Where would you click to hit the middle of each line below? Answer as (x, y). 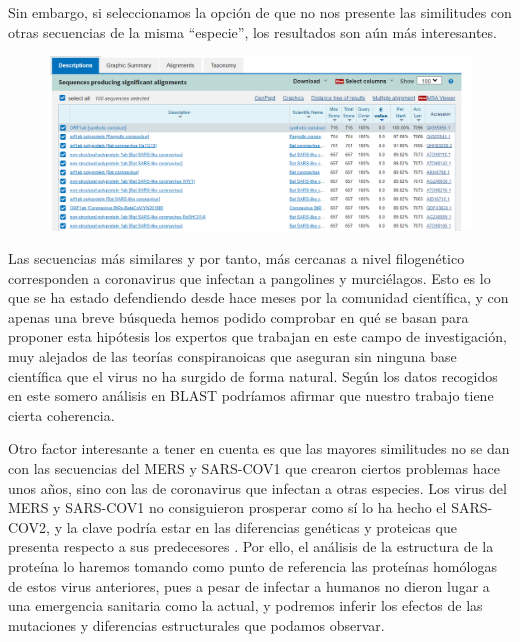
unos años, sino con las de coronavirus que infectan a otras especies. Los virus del (257, 487)
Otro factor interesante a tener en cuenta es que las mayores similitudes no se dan (259, 448)
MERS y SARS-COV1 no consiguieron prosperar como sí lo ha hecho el (227, 507)
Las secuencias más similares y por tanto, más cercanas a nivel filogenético (236, 258)
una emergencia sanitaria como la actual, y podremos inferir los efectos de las (245, 605)
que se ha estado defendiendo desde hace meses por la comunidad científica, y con (258, 297)
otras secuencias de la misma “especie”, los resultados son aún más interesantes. (252, 31)
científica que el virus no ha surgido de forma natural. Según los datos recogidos (253, 375)
